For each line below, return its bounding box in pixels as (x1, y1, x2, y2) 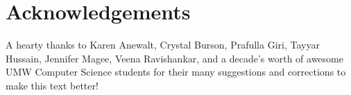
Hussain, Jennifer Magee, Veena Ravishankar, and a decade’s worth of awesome (6, 51, 343, 65)
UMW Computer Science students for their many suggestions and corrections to (6, 64, 346, 79)
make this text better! (6, 78, 99, 92)
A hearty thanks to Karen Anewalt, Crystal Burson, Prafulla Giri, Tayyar (6, 37, 320, 52)
